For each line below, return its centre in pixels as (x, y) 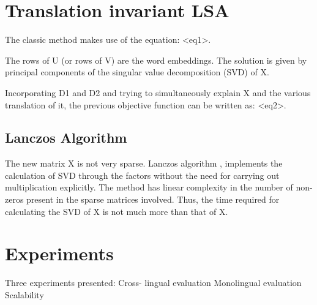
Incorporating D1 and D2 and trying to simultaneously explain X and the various (158, 92)
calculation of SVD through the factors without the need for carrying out (142, 175)
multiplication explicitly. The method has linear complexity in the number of (149, 187)
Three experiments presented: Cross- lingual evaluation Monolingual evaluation (153, 283)
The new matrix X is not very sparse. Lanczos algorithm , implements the (144, 163)
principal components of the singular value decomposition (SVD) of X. (137, 72)
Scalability (24, 294)
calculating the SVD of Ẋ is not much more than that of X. (117, 211)
